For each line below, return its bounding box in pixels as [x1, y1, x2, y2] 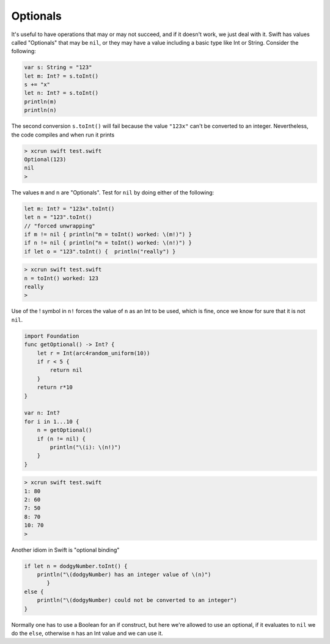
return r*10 [37, 384, 73, 391]
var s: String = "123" [24, 64, 92, 71]
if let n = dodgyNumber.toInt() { [24, 563, 128, 569]
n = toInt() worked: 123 [24, 275, 99, 281]
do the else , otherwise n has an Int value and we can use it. [11, 629, 163, 637]
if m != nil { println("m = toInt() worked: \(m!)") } [24, 231, 192, 238]
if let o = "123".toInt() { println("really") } [24, 248, 176, 255]
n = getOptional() [37, 427, 92, 434]
